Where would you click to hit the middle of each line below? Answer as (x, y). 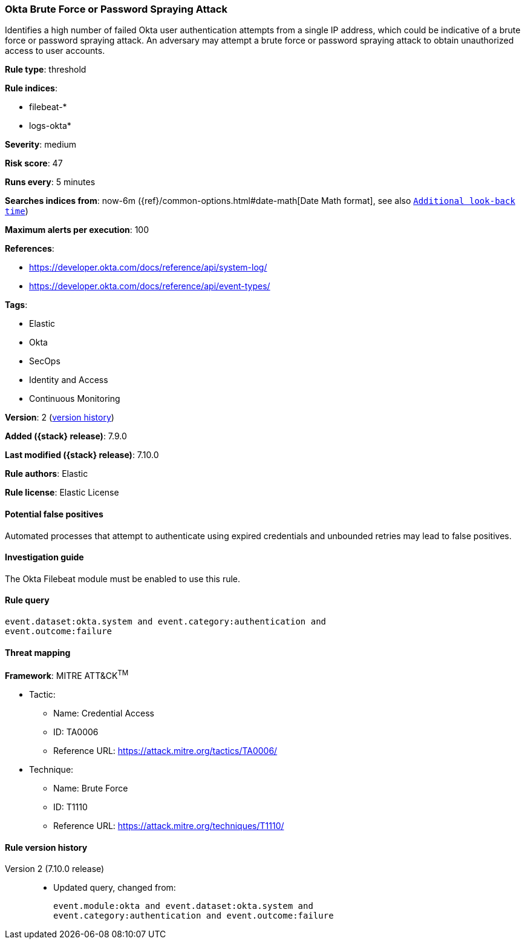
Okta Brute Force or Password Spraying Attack (116, 9)
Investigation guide (44, 557)
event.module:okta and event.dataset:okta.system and (183, 906)
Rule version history (46, 847)
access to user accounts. (55, 51)
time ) (17, 211)
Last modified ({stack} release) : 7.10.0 (82, 455)
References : (30, 249)
